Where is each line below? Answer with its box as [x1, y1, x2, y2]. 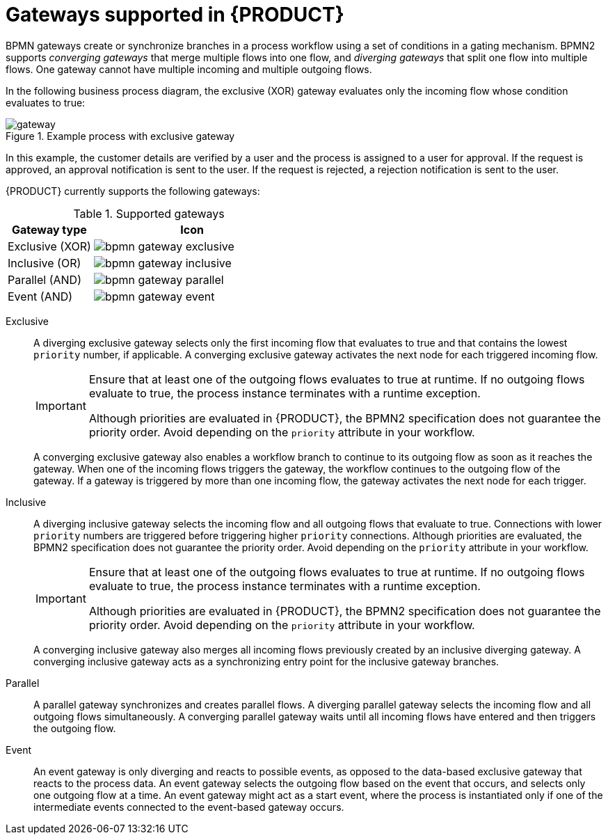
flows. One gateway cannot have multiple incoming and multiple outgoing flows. [6, 63, 372, 75]
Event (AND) [8, 289, 73, 303]
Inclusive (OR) [8, 255, 81, 270]
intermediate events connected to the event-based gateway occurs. [33, 800, 344, 813]
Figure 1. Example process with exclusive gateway [6, 129, 235, 142]
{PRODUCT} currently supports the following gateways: [6, 184, 260, 197]
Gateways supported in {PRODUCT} [6, 3, 344, 26]
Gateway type [12, 222, 87, 237]
